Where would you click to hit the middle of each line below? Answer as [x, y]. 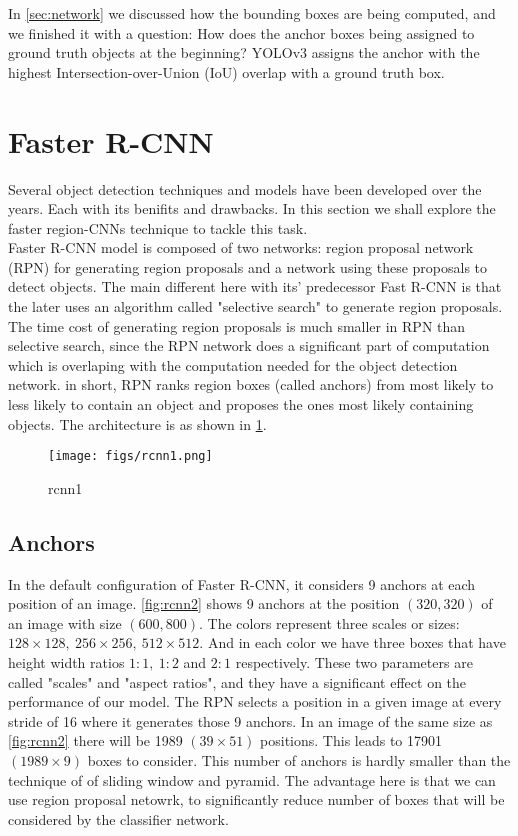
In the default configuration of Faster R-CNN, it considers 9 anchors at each [242, 583]
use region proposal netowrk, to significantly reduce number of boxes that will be [256, 799]
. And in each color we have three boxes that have [352, 642]
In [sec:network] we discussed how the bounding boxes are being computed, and [252, 13]
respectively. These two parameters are [354, 662]
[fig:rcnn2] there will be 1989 [95, 740]
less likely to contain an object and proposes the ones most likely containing [241, 404]
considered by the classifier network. [118, 818]
